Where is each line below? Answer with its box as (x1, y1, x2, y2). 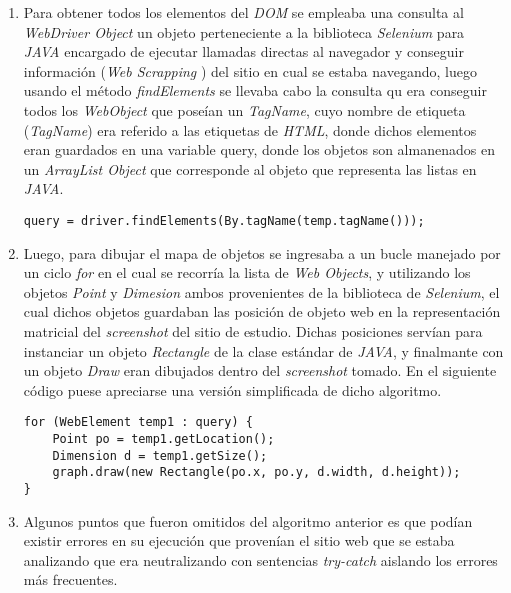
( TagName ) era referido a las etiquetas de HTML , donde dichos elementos (23, 119, 477, 140)
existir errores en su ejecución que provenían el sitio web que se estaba (23, 530, 455, 551)
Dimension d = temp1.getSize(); (52, 448, 268, 463)
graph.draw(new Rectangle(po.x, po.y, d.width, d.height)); (52, 465, 461, 480)
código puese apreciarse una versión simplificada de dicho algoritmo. (23, 379, 442, 400)
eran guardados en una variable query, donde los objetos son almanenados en (23, 139, 495, 160)
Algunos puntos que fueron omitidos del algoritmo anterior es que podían (23, 510, 473, 531)
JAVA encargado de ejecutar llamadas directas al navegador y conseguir (23, 41, 464, 62)
